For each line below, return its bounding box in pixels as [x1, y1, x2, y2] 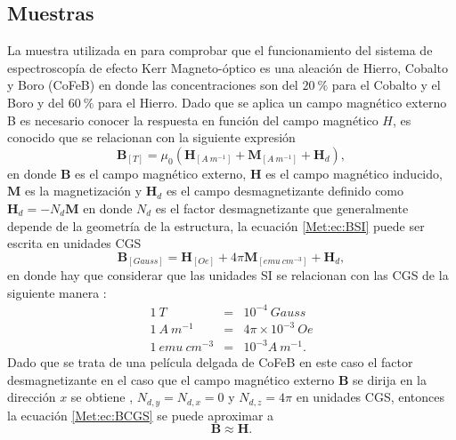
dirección [7, 388, 56, 406]
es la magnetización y [24, 181, 142, 200]
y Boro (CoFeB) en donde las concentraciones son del [7, 76, 298, 94]
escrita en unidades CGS [7, 234, 142, 252]
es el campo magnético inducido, [265, 164, 443, 182]
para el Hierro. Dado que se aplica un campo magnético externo [98, 92, 447, 111]
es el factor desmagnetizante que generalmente [155, 198, 409, 217]
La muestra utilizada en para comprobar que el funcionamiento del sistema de [7, 41, 433, 60]
